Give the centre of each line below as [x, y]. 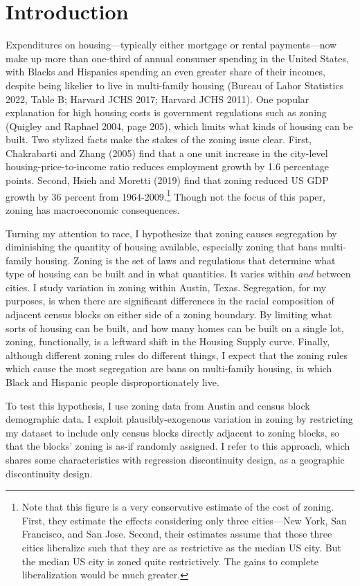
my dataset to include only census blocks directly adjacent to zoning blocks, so [172, 432]
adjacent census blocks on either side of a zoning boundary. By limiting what [169, 314]
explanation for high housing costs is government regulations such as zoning [166, 112]
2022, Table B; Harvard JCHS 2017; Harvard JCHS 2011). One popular [157, 99]
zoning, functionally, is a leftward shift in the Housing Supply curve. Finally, [168, 341]
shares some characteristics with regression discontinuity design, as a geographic [175, 459]
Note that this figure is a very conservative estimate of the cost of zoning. [178, 507]
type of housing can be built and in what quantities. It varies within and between [178, 274]
